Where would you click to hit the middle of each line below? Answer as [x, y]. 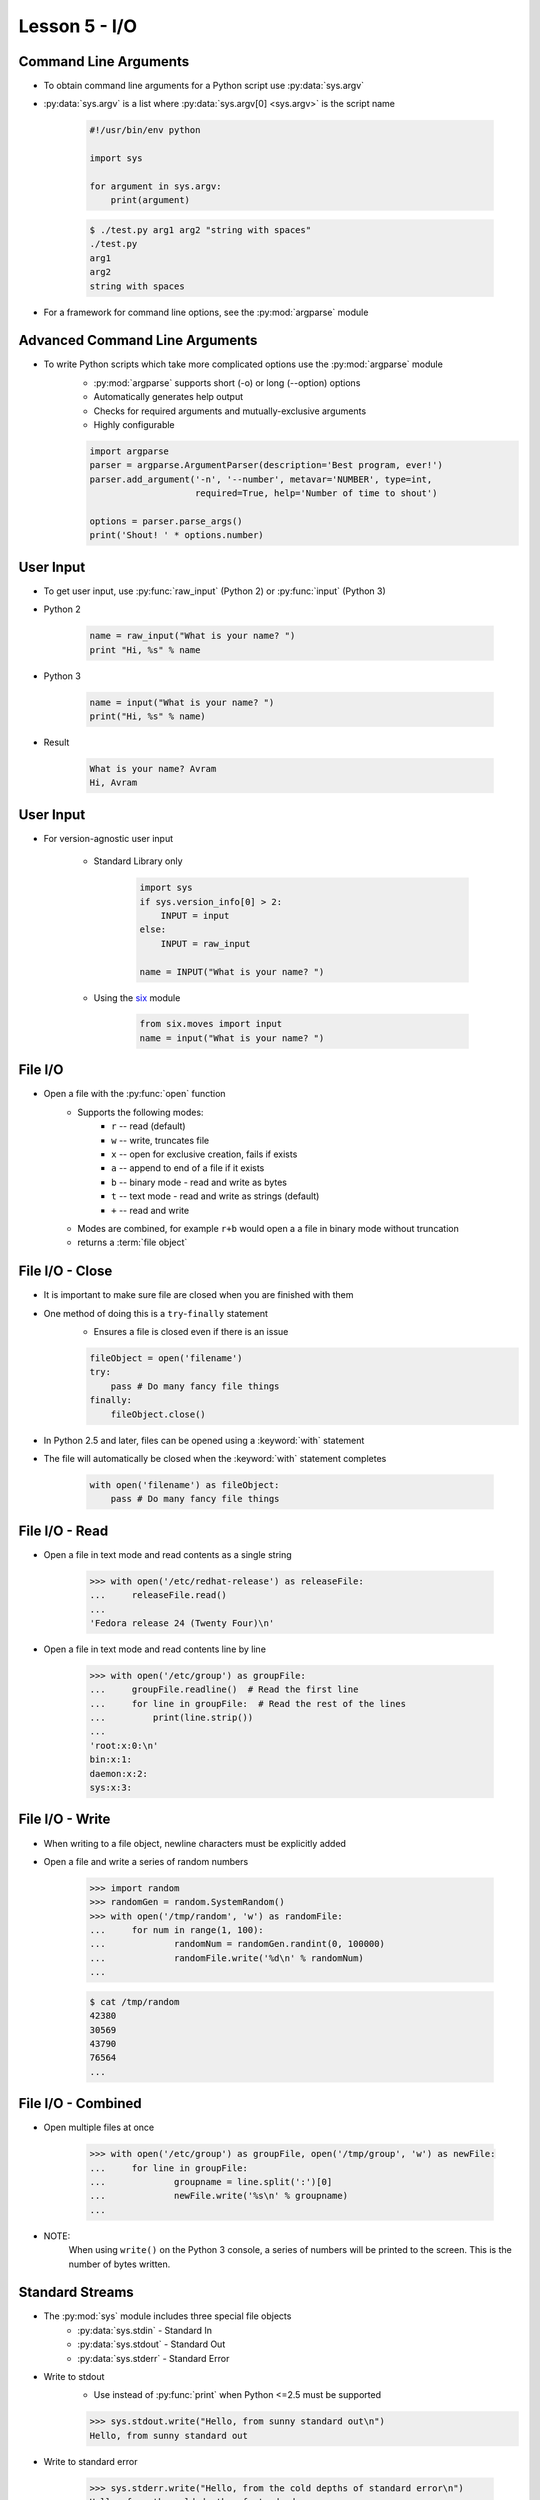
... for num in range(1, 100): [176, 1930]
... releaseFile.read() [158, 1595]
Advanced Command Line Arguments [138, 340]
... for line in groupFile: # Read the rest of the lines [248, 1703]
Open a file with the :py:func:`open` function [134, 1094]
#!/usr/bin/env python [145, 130]
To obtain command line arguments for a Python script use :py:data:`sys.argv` [204, 86]
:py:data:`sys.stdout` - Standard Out [151, 2344]
